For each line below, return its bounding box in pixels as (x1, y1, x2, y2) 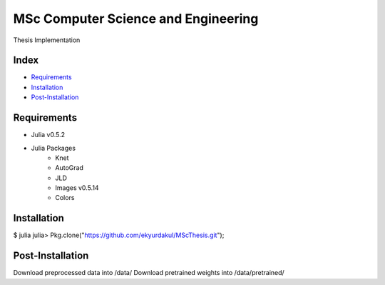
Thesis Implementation (13, 36, 81, 44)
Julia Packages (31, 144, 76, 152)
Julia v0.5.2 (31, 131, 66, 139)
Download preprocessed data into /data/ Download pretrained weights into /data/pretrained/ (13, 269, 284, 277)
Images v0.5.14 (55, 184, 99, 192)
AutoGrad (55, 164, 83, 172)
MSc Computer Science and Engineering (13, 11, 259, 26)
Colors (55, 194, 75, 202)
